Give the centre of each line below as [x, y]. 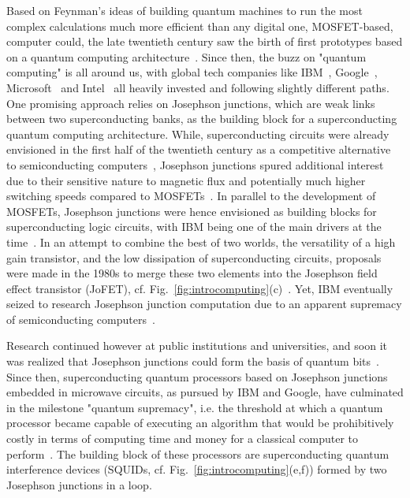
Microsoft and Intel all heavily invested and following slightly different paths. [198, 87]
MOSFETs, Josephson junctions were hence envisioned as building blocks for [192, 211]
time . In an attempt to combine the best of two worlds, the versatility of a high [201, 242]
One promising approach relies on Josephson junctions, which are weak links [191, 103]
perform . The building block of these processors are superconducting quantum [198, 453]
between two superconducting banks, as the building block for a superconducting [202, 119]
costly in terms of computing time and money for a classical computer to [183, 439]
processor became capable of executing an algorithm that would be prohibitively [200, 423]
